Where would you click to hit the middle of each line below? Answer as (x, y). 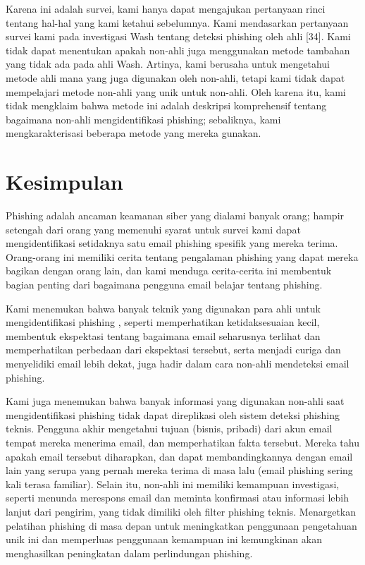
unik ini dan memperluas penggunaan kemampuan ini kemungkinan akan (164, 539)
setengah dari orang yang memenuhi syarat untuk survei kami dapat (153, 229)
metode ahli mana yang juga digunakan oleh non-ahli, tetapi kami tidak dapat (175, 77)
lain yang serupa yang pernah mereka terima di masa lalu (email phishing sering (179, 470)
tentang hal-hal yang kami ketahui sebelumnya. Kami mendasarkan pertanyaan (177, 22)
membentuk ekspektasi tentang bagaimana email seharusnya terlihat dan (163, 335)
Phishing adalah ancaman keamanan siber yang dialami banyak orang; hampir (175, 215)
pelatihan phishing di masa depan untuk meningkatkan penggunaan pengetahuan (181, 525)
